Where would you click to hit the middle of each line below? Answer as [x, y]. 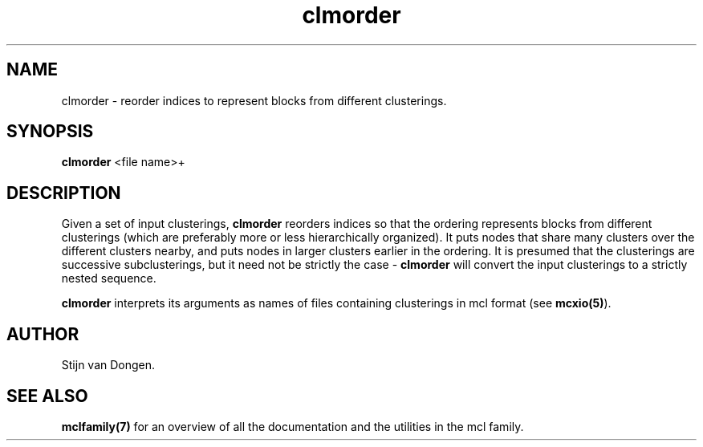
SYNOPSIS [50, 132]
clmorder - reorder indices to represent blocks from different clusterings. [254, 100]
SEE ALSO [47, 396]
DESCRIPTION [64, 193]
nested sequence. [109, 278]
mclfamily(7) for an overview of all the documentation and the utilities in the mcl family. [293, 426]
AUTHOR [43, 334]
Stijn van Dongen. [108, 365]
